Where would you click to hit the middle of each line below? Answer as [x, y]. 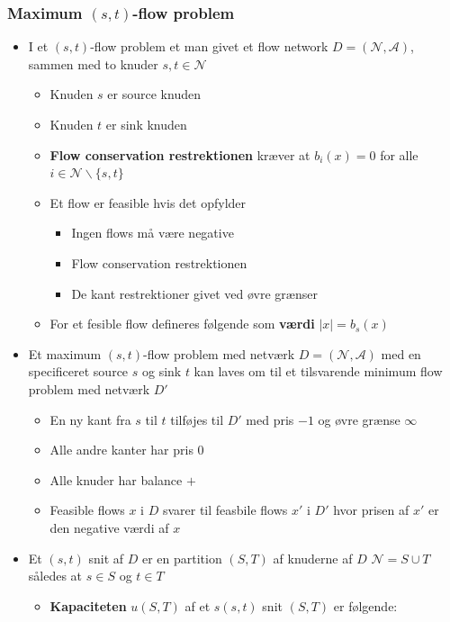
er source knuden [154, 94]
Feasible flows [87, 510]
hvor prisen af [371, 510]
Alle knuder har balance [116, 479]
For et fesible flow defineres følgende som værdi [182, 324]
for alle [399, 154]
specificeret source [78, 371]
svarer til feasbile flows [225, 510]
